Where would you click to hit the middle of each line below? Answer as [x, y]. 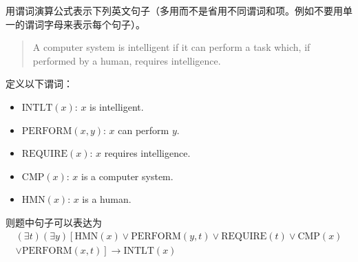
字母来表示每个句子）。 [94, 24]
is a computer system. [127, 176]
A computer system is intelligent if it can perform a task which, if [171, 47]
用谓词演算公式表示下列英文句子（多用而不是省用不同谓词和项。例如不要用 [174, 10]
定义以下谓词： [39, 84]
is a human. [107, 199]
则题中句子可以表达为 [54, 222]
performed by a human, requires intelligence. [127, 60]
